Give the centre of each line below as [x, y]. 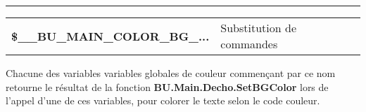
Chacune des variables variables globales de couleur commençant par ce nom [171, 73]
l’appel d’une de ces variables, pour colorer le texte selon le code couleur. [163, 100]
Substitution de [258, 28]
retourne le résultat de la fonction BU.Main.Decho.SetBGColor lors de [167, 86]
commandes [249, 44]
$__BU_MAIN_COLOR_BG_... [111, 36]
